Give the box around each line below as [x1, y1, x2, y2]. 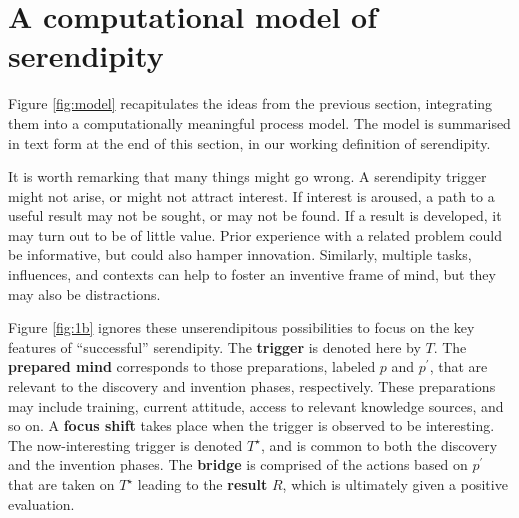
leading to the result [137, 474, 268, 494]
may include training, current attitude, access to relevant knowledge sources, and [8, 395, 504, 416]
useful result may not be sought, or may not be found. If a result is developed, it [8, 205, 502, 226]
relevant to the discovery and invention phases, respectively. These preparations [8, 376, 496, 397]
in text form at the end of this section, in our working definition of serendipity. [8, 132, 491, 153]
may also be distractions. [8, 283, 161, 304]
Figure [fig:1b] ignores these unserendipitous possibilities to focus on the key [8, 317, 475, 338]
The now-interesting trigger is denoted [8, 434, 243, 455]
